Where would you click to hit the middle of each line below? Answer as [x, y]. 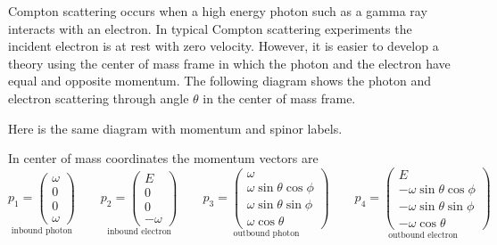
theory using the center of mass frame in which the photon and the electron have [229, 63]
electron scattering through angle [99, 98]
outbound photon [266, 234]
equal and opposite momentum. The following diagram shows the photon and [220, 81]
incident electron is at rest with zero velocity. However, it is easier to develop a [224, 46]
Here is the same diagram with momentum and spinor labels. [175, 128]
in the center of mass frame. [279, 98]
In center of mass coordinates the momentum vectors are [163, 158]
